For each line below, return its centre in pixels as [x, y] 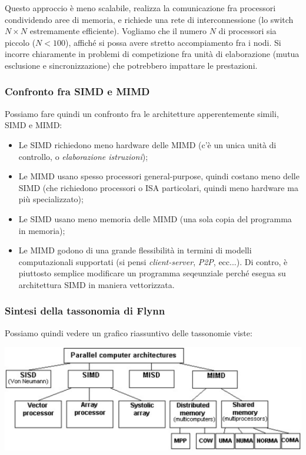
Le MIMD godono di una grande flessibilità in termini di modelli [135, 250]
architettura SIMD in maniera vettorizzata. [97, 284]
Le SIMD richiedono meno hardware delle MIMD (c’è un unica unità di [147, 144]
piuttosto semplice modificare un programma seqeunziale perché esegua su [152, 273]
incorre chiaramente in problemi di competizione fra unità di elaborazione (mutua [152, 54]
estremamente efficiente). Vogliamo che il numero [118, 31]
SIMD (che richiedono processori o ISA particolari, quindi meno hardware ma [158, 187]
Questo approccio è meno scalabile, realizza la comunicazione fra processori [140, 8]
